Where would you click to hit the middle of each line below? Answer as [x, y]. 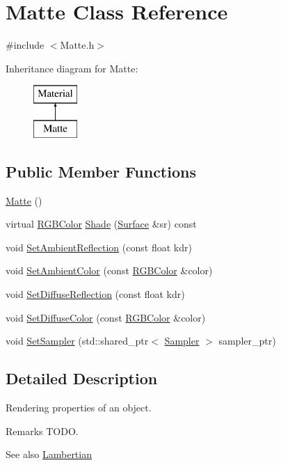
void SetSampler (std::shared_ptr [77, 341]
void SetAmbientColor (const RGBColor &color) [109, 270]
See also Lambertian [49, 454]
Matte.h [77, 45]
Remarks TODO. [42, 431]
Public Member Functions [101, 171]
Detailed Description [82, 378]
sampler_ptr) [247, 341]
